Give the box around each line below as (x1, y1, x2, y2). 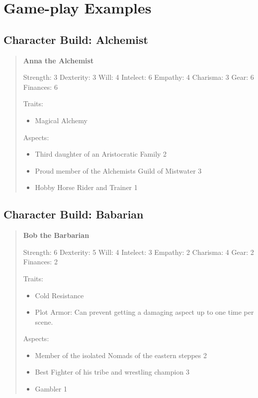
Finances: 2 (23, 256, 58, 267)
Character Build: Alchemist (3, 31, 148, 47)
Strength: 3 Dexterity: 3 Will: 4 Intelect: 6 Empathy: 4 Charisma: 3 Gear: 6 (23, 72, 254, 82)
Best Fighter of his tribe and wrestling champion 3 (35, 367, 189, 377)
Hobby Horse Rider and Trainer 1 (35, 182, 138, 193)
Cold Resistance (35, 290, 84, 300)
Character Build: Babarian (3, 206, 144, 222)
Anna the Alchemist (23, 55, 94, 65)
